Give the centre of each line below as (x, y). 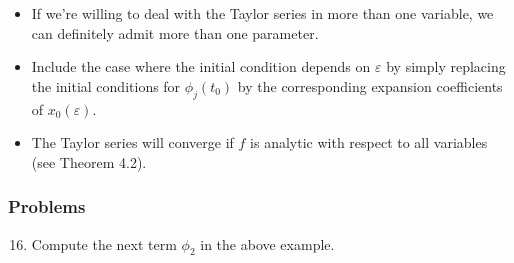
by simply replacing (446, 66)
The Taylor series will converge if (132, 142)
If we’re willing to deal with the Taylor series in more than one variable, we (262, 13)
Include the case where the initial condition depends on (201, 66)
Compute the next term (104, 243)
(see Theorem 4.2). (89, 161)
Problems (47, 206)
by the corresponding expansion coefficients (370, 85)
